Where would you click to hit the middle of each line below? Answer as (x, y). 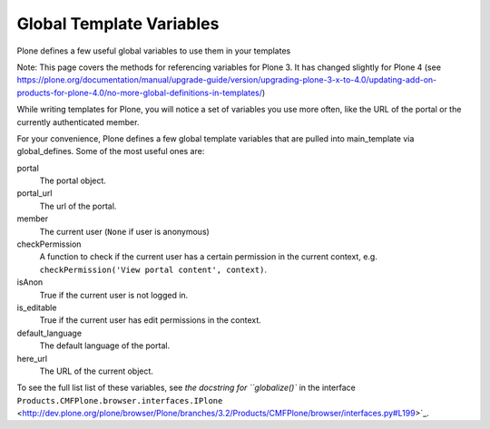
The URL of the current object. (97, 371)
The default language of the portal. (105, 346)
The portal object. (73, 180)
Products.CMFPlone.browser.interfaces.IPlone (120, 400)
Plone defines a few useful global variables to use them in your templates (154, 51)
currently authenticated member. (78, 122)
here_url (32, 358)
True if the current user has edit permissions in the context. (151, 320)
